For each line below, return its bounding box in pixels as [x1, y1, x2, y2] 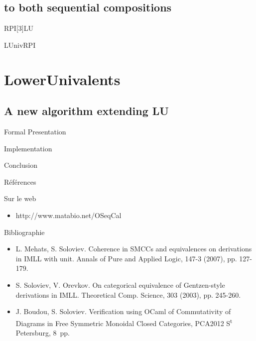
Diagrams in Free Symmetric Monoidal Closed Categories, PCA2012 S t [15, 316, 233, 328]
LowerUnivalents [4, 69, 121, 89]
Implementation [4, 143, 52, 153]
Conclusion [4, 160, 37, 170]
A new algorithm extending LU [4, 103, 169, 118]
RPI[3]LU [4, 23, 33, 33]
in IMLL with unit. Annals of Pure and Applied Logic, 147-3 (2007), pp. [15, 253, 237, 263]
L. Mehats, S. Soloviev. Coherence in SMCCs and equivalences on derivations [15, 243, 252, 254]
